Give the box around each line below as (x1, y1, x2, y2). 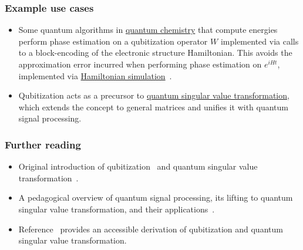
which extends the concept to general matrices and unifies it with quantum (18, 100, 288, 113)
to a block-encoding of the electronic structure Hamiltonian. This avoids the (18, 46, 292, 59)
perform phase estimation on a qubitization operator (18, 35, 208, 47)
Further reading (5, 137, 81, 151)
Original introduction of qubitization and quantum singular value (18, 160, 258, 173)
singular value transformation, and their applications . (18, 202, 215, 215)
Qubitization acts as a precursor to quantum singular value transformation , (18, 89, 289, 102)
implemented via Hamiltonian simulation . (18, 69, 172, 82)
